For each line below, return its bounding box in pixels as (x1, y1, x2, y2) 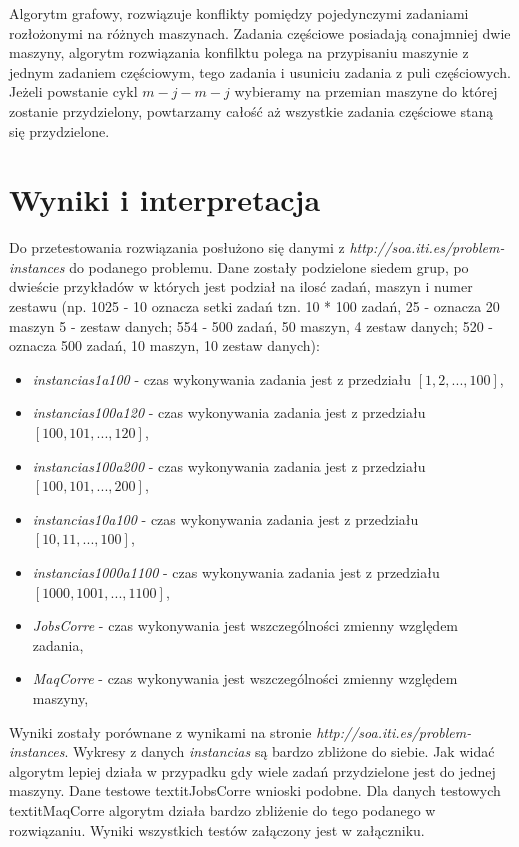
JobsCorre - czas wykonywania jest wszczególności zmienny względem (32, 615, 459, 636)
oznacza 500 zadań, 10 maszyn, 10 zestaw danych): (9, 335, 320, 356)
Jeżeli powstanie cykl (9, 81, 138, 102)
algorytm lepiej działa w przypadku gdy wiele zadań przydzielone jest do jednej (9, 760, 496, 781)
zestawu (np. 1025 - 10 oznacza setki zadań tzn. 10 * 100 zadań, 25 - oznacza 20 (9, 296, 500, 317)
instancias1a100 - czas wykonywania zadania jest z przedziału (32, 368, 412, 389)
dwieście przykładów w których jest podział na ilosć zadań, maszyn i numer (9, 276, 473, 297)
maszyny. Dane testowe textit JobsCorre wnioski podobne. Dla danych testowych (9, 780, 501, 801)
